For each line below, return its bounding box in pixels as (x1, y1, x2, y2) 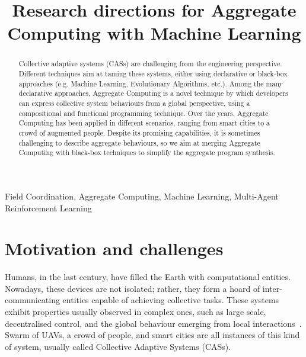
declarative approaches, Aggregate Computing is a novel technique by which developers (18, 88, 288, 98)
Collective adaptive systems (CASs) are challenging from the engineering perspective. (18, 59, 282, 69)
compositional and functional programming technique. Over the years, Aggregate (18, 108, 269, 118)
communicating (5, 294, 60, 306)
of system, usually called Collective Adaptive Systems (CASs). (5, 340, 231, 352)
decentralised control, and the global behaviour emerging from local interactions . (5, 317, 302, 329)
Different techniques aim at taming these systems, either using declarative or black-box (18, 69, 288, 79)
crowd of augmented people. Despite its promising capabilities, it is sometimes (18, 127, 260, 137)
